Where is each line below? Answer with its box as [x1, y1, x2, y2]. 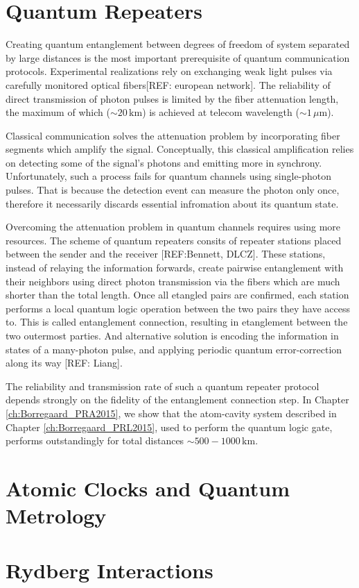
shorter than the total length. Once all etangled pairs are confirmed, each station [6, 287, 349, 302]
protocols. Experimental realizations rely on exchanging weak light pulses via [6, 64, 333, 78]
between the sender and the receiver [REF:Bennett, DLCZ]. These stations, [6, 246, 326, 261]
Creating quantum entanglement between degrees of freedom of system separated [6, 37, 350, 51]
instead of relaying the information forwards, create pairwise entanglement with [6, 260, 344, 275]
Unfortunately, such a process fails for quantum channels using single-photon [6, 169, 332, 183]
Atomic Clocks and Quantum [6, 473, 290, 502]
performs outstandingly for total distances [6, 433, 184, 448]
